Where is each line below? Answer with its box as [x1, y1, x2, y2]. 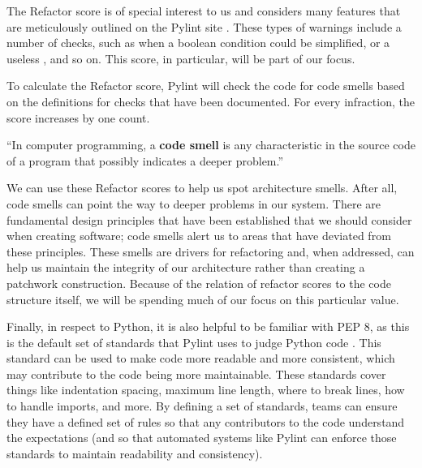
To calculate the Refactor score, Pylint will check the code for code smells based [6, 77, 405, 94]
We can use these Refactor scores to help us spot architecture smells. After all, [6, 179, 398, 196]
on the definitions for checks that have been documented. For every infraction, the [6, 92, 415, 109]
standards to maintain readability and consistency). [6, 444, 263, 462]
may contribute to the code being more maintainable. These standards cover [6, 365, 386, 382]
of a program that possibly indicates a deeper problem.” [6, 152, 284, 169]
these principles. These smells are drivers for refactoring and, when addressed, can [6, 243, 415, 260]
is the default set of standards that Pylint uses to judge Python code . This [6, 333, 381, 350]
